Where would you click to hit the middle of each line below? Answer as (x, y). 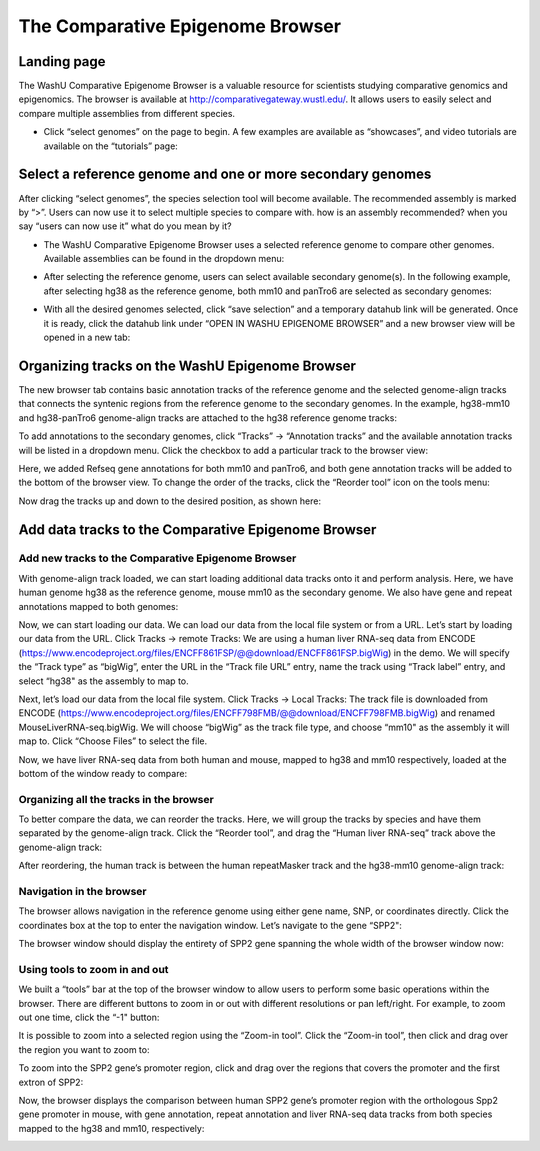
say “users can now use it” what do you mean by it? (125, 226)
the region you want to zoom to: (84, 1049)
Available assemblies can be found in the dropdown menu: (164, 259)
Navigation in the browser (82, 891)
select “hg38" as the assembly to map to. (103, 681)
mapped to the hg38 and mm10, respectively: (111, 1128)
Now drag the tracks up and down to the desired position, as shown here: (170, 501)
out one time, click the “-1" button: (89, 1017)
